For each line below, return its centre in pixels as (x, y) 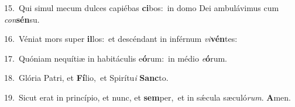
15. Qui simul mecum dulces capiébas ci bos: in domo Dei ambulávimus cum (142, 8)
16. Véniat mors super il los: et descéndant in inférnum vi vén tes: (121, 39)
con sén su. (22, 19)
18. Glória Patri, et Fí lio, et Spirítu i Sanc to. (86, 78)
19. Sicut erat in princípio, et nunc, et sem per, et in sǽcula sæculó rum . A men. (147, 97)
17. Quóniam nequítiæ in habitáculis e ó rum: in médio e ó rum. (116, 58)
